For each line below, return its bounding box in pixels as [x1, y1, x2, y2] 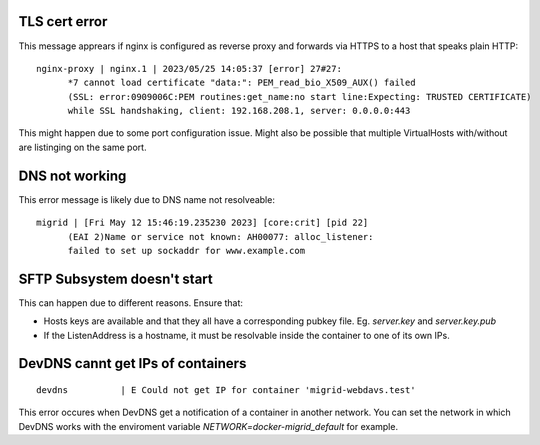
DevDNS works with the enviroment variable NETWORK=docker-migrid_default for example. [18, 420, 399, 432]
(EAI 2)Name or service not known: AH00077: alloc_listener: [67, 231, 374, 242]
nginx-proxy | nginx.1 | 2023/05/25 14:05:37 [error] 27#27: [36, 63, 342, 74]
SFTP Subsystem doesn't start [18, 270, 214, 287]
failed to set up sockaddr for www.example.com [67, 245, 305, 256]
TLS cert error [18, 13, 108, 30]
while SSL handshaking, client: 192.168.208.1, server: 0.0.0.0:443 [67, 105, 411, 117]
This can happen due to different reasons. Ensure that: [18, 296, 244, 309]
